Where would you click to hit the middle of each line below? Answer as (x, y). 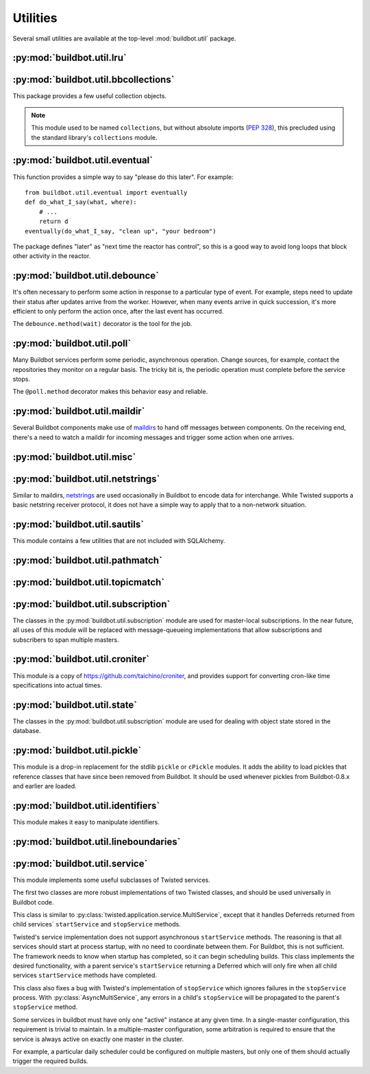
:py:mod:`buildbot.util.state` (75, 704)
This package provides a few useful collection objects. (90, 96)
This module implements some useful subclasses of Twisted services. (111, 880)
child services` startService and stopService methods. (97, 924)
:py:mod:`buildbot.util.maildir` (79, 411)
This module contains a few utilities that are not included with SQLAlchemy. (119, 540)
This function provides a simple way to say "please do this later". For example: (123, 177)
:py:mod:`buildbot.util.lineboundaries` (97, 842)
